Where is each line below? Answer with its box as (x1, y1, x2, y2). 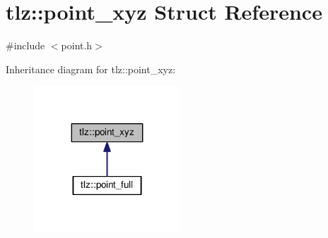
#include (6, 38, 45, 53)
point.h (61, 38, 93, 53)
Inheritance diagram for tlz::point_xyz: (6, 61, 176, 76)
